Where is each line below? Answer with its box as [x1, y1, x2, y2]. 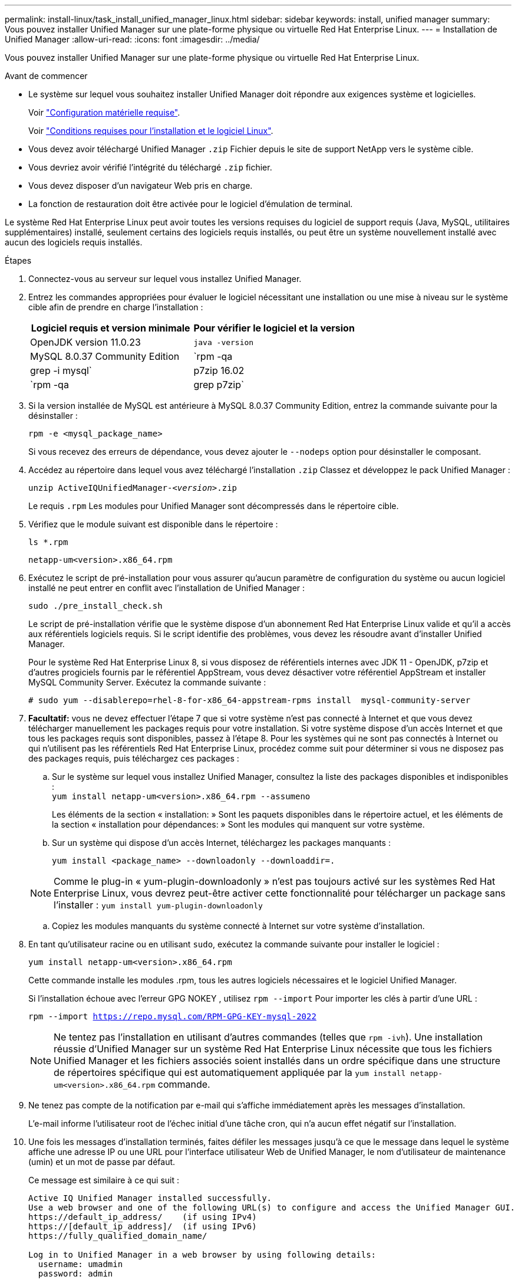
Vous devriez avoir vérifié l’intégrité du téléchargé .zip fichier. [28, 162, 272, 172]
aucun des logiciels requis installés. [5, 237, 143, 247]
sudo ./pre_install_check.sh [28, 601, 163, 611]
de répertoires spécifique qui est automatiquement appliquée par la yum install [54, 1067, 406, 1078]
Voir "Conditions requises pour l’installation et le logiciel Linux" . [28, 126, 273, 136]
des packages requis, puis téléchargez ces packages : [28, 753, 239, 763]
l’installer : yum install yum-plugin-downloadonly [54, 899, 263, 911]
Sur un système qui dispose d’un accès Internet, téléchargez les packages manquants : [52, 838, 391, 848]
